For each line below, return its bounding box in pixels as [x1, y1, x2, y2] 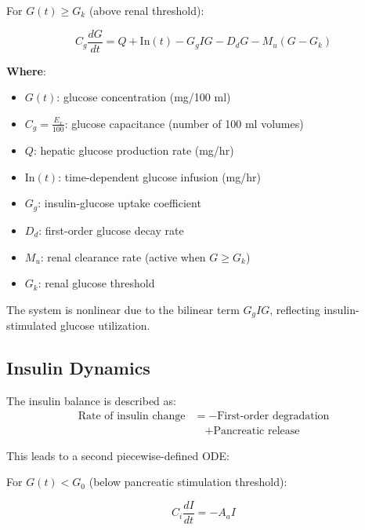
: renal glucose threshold [38, 275, 155, 291]
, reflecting [269, 301, 320, 317]
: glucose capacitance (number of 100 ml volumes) [64, 115, 304, 131]
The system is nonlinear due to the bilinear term [6, 301, 240, 317]
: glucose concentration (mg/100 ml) [56, 89, 231, 105]
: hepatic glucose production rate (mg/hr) [33, 142, 234, 159]
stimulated [6, 317, 57, 334]
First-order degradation [217, 410, 330, 422]
